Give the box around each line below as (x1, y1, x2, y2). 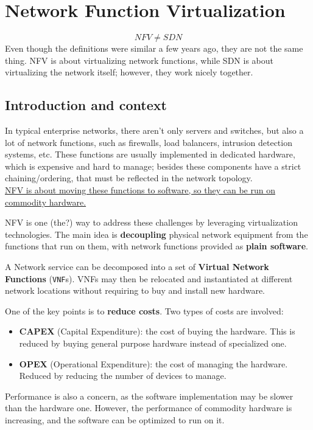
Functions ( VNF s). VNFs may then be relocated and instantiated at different (5, 272, 293, 285)
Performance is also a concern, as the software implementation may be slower (5, 389, 294, 402)
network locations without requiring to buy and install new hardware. (5, 284, 266, 297)
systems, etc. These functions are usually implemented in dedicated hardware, (5, 148, 295, 161)
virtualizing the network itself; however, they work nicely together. (5, 66, 253, 78)
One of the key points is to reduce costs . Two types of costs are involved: (5, 304, 284, 317)
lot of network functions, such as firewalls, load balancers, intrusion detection (5, 136, 292, 148)
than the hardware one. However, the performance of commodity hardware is (5, 401, 292, 414)
